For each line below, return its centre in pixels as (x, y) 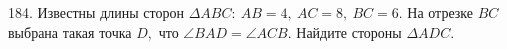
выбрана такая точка (70, 31)
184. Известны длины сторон (96, 12)
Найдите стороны (349, 31)
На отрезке (440, 12)
